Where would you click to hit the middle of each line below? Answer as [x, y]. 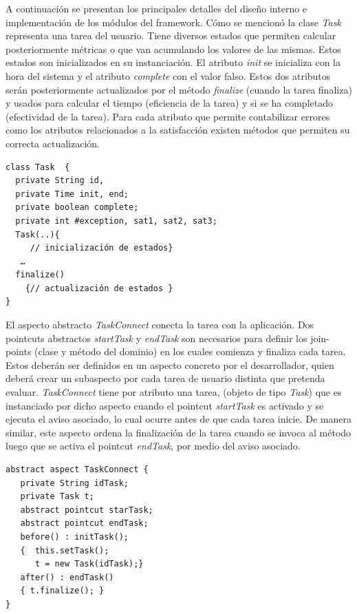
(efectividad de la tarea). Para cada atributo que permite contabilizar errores [168, 116]
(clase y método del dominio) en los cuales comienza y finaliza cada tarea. [190, 351]
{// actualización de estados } [99, 288]
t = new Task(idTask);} [89, 564]
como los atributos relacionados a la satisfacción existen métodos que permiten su [178, 130]
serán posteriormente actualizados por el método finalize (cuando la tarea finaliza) [179, 89]
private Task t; [57, 497]
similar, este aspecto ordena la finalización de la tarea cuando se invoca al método [178, 432]
